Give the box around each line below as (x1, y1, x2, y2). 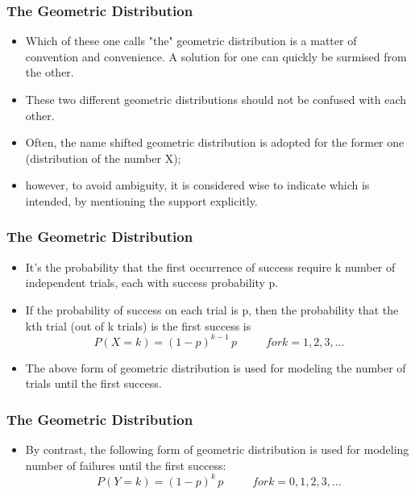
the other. (25, 64, 74, 81)
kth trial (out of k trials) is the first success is (25, 317, 251, 334)
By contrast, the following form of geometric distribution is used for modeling (25, 441, 409, 458)
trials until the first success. (25, 375, 162, 392)
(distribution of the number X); (25, 149, 181, 166)
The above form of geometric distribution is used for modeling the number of (25, 359, 406, 376)
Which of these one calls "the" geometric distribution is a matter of (25, 32, 357, 49)
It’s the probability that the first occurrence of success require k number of (25, 258, 396, 275)
